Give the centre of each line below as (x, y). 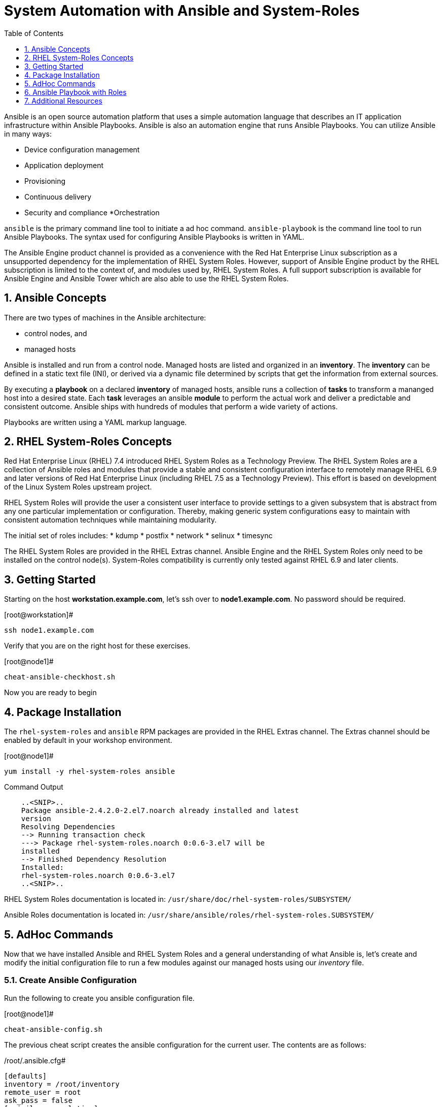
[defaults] (26, 1076)
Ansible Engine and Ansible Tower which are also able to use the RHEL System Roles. (146, 278)
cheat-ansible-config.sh (53, 1029)
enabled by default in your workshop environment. (88, 740)
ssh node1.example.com (49, 630)
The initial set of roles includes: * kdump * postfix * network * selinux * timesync (138, 536)
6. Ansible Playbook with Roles (76, 92)
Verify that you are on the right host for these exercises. (97, 646)
